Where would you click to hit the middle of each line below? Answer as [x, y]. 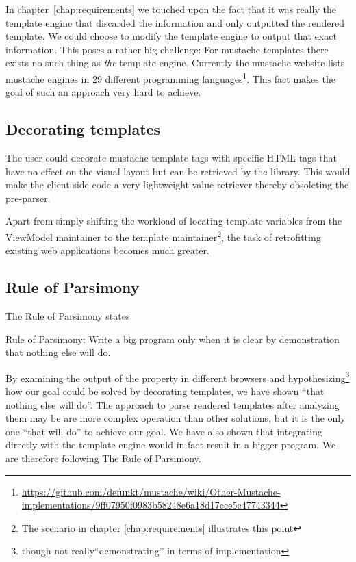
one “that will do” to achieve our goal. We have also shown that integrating [164, 431]
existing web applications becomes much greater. [107, 250]
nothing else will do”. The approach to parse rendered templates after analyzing [173, 404]
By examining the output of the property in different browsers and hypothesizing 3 [178, 376]
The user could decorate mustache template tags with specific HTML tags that [171, 158]
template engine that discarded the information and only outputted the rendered [175, 22]
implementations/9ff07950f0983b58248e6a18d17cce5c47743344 [151, 505]
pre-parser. [28, 197]
